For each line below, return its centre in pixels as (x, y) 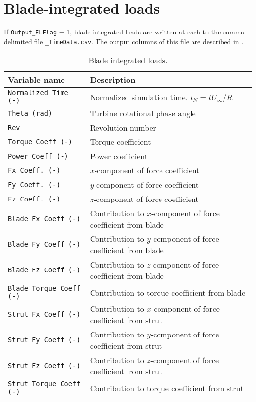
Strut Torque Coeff (44, 384)
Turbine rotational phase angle (143, 113)
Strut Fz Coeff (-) (44, 366)
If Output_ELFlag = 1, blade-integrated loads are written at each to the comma (124, 32)
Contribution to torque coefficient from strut (167, 388)
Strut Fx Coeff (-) (44, 315)
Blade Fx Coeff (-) (44, 219)
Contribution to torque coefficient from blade (168, 292)
